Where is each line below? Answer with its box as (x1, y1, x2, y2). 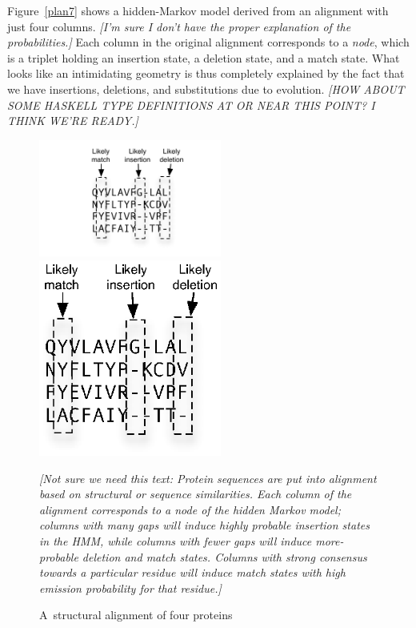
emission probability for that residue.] (39, 579, 222, 596)
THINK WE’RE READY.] (7, 112, 138, 129)
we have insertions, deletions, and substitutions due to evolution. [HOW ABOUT (7, 80, 405, 97)
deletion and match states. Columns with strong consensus (82, 548, 367, 565)
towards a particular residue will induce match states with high (39, 564, 346, 581)
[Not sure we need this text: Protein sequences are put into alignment (39, 469, 377, 486)
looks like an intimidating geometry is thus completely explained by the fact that (7, 65, 405, 82)
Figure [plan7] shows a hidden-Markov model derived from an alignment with (7, 2, 389, 18)
